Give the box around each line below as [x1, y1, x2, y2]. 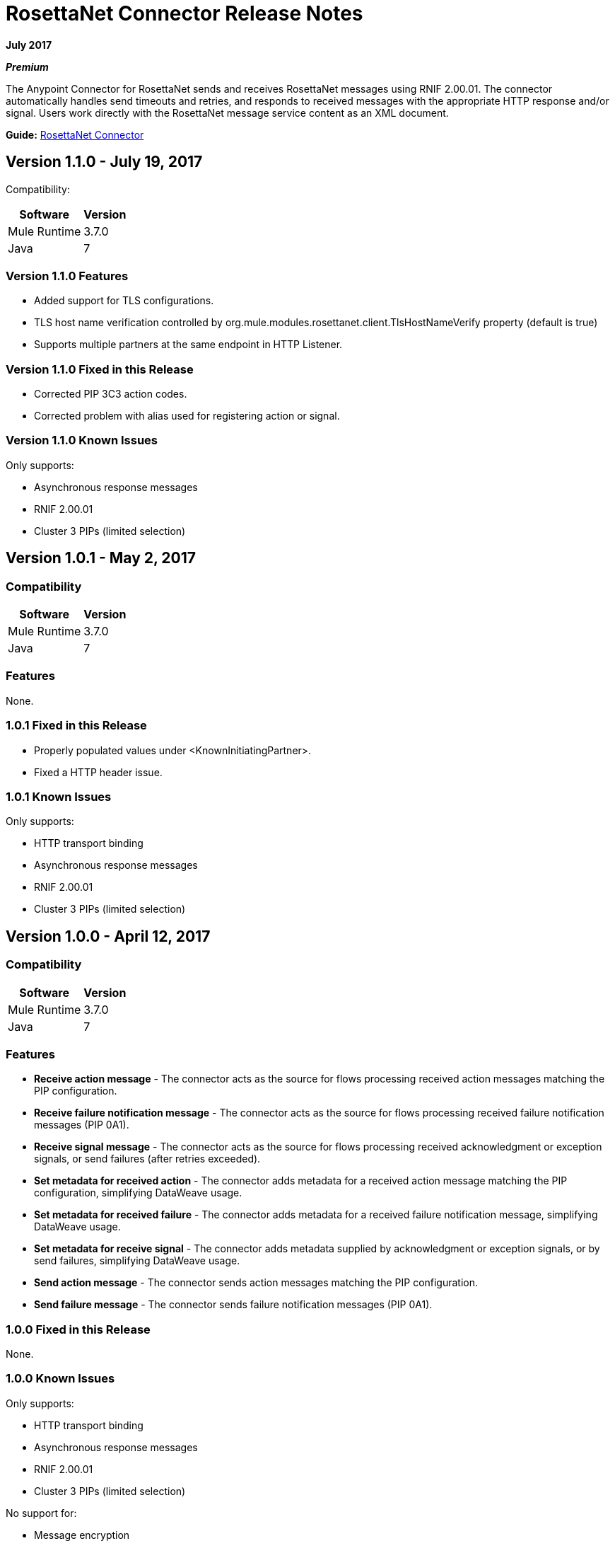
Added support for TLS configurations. [34, 294, 214, 307]
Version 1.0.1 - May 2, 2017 [6, 549, 197, 567]
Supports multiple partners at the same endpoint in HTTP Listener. [34, 338, 343, 351]
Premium [6, 60, 49, 73]
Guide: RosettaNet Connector [6, 128, 144, 141]
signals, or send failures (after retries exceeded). [34, 1153, 261, 1165]
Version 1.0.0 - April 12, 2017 [6, 927, 211, 945]
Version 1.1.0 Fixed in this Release [6, 362, 194, 376]
